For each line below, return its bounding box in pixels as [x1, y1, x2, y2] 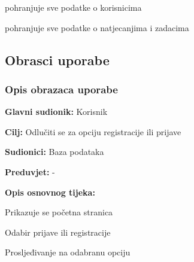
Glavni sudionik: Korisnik [5, 105, 108, 118]
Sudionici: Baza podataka [5, 145, 104, 158]
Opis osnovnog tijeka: [5, 185, 95, 198]
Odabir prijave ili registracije [5, 226, 111, 238]
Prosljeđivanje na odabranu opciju [5, 246, 131, 258]
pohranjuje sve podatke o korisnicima [5, 1, 142, 13]
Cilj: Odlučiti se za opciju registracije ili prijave [5, 125, 181, 138]
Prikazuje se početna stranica [5, 206, 113, 218]
